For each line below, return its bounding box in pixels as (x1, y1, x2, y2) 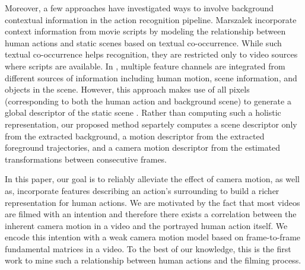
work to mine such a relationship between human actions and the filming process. (5, 254, 301, 266)
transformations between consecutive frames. (5, 153, 167, 165)
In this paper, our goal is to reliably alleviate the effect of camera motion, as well (5, 173, 300, 185)
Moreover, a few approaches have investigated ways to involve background (5, 2, 274, 14)
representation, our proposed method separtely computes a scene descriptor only (5, 117, 297, 130)
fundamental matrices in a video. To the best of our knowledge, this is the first (5, 242, 291, 255)
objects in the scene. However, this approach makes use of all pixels (5, 83, 250, 96)
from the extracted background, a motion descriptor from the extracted (5, 129, 265, 142)
